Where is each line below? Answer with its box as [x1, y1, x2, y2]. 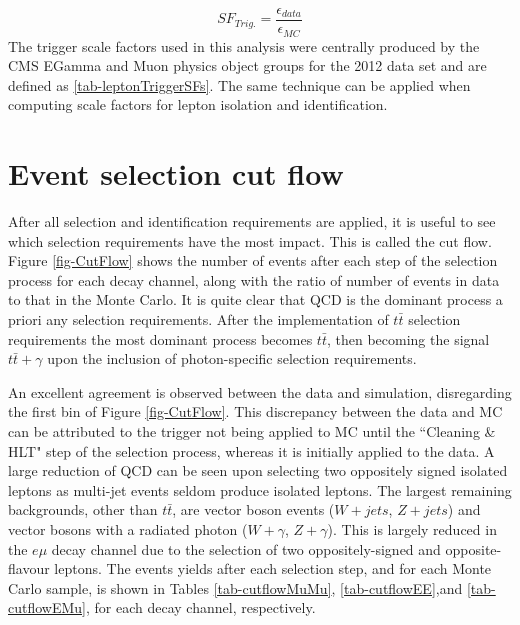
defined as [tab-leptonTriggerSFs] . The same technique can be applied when [8, 74, 471, 95]
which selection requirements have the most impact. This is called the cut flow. [8, 230, 492, 251]
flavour [8, 558, 50, 579]
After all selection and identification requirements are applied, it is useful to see [8, 211, 496, 232]
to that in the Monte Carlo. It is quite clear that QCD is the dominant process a [8, 289, 503, 310]
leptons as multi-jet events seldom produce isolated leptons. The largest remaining [8, 479, 512, 500]
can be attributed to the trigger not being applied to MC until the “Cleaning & [8, 420, 496, 441]
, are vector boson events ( [172, 499, 335, 520]
